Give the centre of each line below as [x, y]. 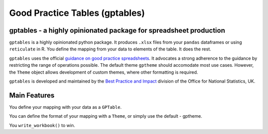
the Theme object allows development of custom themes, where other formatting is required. [104, 72]
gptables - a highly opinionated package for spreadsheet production [117, 30]
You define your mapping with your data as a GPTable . [65, 107]
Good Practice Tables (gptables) [77, 13]
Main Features [32, 95]
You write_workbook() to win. [42, 125]
